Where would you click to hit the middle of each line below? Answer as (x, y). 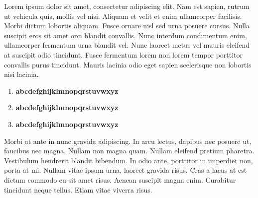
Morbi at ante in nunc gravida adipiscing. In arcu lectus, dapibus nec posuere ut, (128, 141)
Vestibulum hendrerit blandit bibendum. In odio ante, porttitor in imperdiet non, (129, 160)
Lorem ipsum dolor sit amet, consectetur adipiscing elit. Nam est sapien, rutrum (127, 6)
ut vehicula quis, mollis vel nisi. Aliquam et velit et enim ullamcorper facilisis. (123, 16)
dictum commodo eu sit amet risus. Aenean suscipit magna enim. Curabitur (120, 179)
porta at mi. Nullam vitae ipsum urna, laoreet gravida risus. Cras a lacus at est (126, 170)
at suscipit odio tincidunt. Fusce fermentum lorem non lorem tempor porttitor (124, 54)
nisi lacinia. (21, 74)
